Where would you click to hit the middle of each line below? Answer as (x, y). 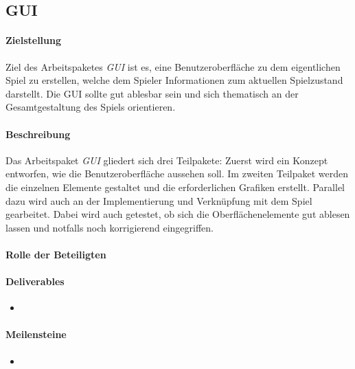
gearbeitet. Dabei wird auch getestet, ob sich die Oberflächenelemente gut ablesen (178, 214)
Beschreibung (38, 134)
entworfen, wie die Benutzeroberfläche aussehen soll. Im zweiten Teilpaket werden (177, 174)
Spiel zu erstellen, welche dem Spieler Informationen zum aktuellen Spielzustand (174, 80)
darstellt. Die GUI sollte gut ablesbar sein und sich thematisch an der (152, 93)
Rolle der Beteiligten (56, 254)
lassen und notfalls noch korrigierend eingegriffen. (110, 227)
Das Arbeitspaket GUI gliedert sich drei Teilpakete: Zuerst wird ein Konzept (167, 160)
